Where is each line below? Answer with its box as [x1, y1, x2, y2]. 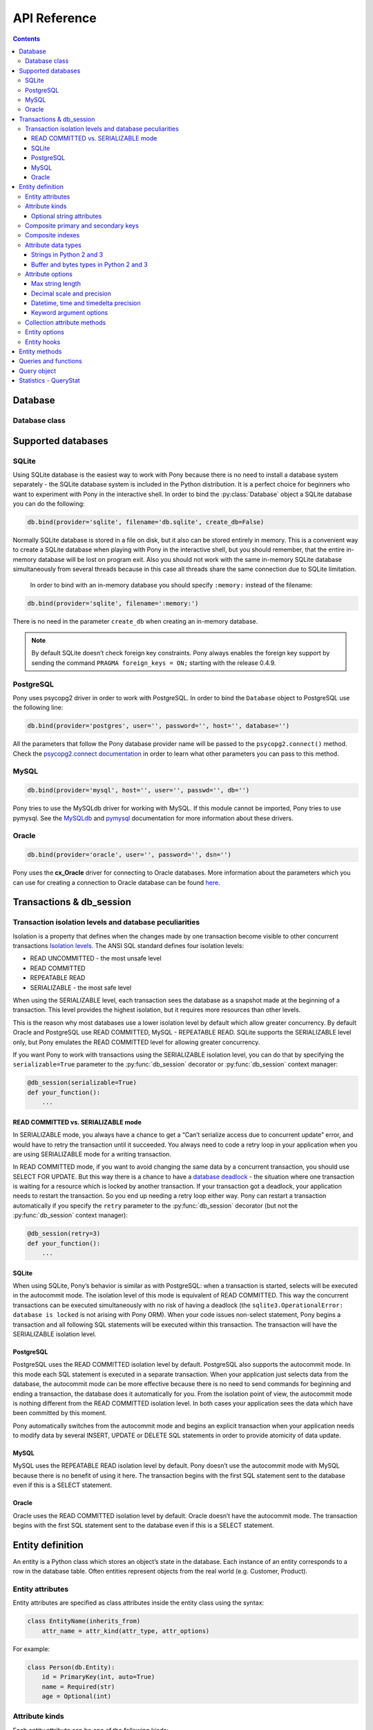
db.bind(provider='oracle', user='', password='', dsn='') [27, 851, 231, 859]
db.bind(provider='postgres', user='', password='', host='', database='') [27, 722, 290, 730]
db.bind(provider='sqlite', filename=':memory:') [27, 599, 199, 607]
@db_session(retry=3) [27, 1230, 101, 1238]
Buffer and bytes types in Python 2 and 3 [31, 260, 148, 268]
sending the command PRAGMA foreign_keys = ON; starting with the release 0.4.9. [31, 658, 276, 667]
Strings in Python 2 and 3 [31, 251, 104, 259]
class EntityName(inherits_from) [27, 1617, 141, 1626]
